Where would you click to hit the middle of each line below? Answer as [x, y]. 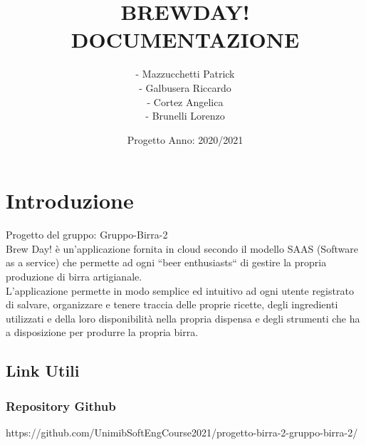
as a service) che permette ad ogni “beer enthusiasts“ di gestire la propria [166, 262]
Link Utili [43, 371]
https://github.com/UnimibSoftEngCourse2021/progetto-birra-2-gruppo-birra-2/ [182, 432]
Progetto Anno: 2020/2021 [185, 139]
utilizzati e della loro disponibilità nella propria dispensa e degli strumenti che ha [183, 318]
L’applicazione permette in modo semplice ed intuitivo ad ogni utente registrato [180, 290]
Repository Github [61, 405]
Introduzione [70, 200]
